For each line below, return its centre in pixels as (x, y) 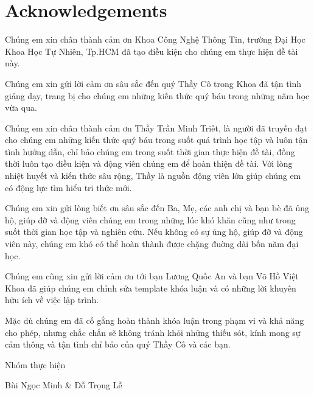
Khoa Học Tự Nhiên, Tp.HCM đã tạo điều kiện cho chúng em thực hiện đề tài (152, 51)
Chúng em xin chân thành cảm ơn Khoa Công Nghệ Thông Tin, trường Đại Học (155, 39)
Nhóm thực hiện (35, 364)
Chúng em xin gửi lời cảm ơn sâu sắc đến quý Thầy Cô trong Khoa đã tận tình (153, 83)
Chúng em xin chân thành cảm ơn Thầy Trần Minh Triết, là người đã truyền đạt (156, 128)
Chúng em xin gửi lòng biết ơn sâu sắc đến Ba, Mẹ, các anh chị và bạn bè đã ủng (157, 208)
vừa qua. (21, 107)
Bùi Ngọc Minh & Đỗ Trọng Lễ (64, 385)
